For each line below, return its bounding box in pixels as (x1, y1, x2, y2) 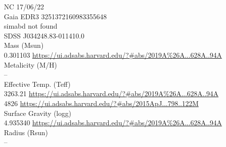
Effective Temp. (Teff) (4, 78, 71, 89)
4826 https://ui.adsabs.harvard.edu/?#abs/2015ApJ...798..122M (4, 98, 199, 108)
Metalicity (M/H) (4, 59, 57, 70)
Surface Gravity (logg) (4, 108, 71, 118)
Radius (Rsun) (4, 127, 48, 137)
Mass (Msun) (4, 40, 44, 50)
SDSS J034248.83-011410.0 (4, 30, 85, 40)
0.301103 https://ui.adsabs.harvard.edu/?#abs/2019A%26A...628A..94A (4, 49, 222, 60)
